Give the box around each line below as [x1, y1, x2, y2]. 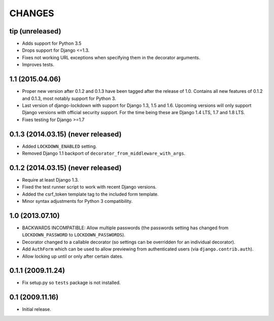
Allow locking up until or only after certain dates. [22, 253, 124, 259]
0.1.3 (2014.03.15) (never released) [9, 130, 122, 138]
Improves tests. [22, 61, 54, 68]
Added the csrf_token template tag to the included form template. [22, 191, 159, 197]
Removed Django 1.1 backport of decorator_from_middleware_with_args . [22, 150, 186, 156]
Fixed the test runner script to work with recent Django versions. [22, 184, 157, 190]
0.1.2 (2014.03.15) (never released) [9, 163, 122, 172]
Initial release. [22, 306, 51, 312]
